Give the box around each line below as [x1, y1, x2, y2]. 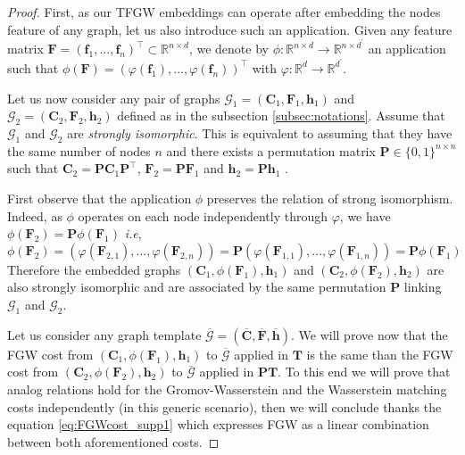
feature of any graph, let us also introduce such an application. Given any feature [7, 20, 453, 38]
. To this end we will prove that [278, 362, 451, 381]
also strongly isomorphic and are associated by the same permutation [7, 277, 386, 296]
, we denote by [188, 39, 269, 58]
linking [403, 277, 442, 296]
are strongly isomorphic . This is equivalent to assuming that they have [67, 124, 453, 143]
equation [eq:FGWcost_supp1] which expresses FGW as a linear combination [7, 415, 429, 434]
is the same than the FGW [306, 344, 453, 363]
